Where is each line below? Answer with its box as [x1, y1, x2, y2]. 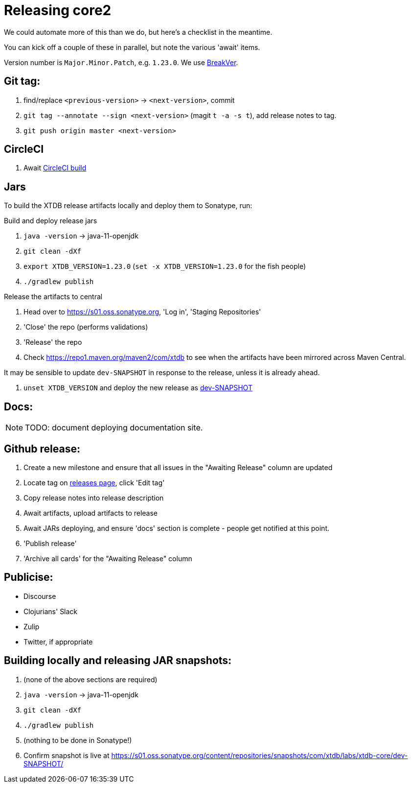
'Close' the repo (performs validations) [23, 323, 148, 332]
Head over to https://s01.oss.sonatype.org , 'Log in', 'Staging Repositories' [23, 308, 261, 316]
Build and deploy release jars [4, 216, 97, 225]
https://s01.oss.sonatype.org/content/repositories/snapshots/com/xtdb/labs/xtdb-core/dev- [111, 751, 408, 760]
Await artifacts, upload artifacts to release [23, 508, 158, 517]
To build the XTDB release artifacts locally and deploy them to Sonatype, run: [4, 201, 252, 210]
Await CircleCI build [23, 164, 87, 172]
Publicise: [4, 571, 53, 584]
